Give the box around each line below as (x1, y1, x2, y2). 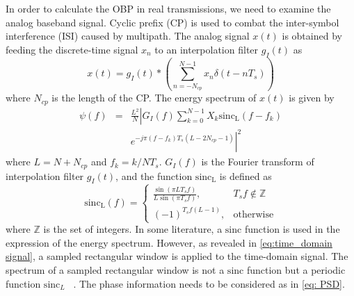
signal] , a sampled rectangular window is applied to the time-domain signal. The (6, 249, 348, 263)
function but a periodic (246, 262, 346, 277)
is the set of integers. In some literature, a (43, 222, 223, 236)
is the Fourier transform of (201, 154, 314, 169)
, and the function (115, 168, 193, 183)
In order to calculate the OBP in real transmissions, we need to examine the (6, 1, 331, 15)
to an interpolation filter (154, 42, 259, 56)
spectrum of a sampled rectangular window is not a (6, 262, 225, 277)
